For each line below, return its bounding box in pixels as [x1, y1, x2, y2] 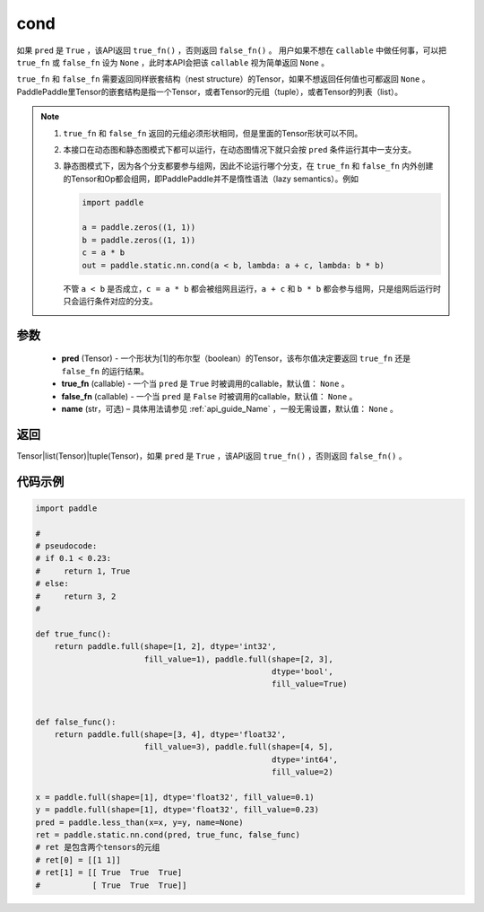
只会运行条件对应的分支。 [63, 295, 158, 306]
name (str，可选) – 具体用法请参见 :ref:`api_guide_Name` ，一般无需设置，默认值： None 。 [61, 403, 399, 414]
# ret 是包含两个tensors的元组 [35, 842, 160, 853]
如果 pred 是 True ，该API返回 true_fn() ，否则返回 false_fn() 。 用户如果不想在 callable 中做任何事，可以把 [16, 45, 447, 56]
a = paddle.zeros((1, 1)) [82, 223, 196, 232]
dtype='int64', [272, 754, 339, 765]
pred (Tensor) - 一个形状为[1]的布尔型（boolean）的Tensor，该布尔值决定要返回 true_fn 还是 [61, 353, 411, 364]
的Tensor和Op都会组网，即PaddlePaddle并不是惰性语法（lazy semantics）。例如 [63, 173, 359, 184]
